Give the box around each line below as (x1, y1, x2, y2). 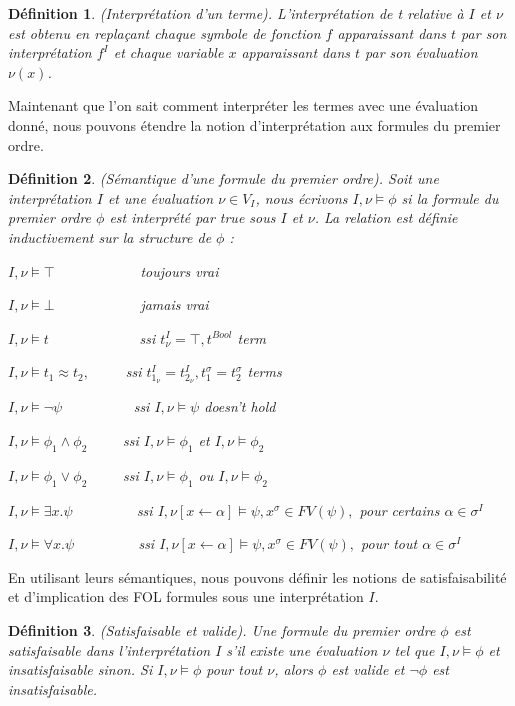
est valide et (331, 659, 405, 680)
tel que (394, 639, 435, 660)
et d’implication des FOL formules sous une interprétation (8, 586, 364, 607)
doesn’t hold (204, 396, 276, 417)
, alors (274, 659, 314, 680)
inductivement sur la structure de (8, 226, 212, 247)
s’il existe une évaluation (226, 639, 378, 660)
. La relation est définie (314, 207, 458, 228)
